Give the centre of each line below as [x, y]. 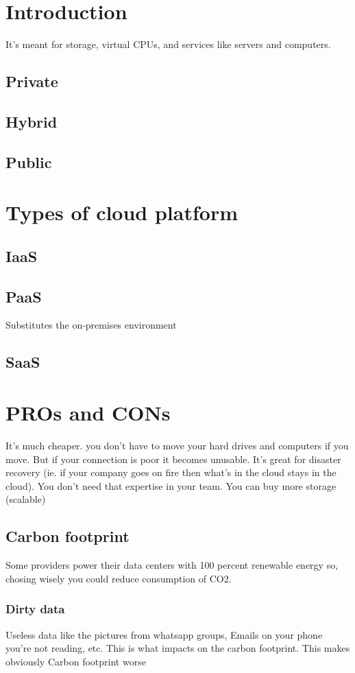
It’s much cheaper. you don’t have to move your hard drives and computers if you [177, 445]
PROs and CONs [88, 412]
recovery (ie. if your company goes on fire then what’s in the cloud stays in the [171, 472]
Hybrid [32, 121]
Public [29, 162]
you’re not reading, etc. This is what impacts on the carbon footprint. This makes [178, 648]
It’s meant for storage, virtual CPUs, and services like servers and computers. [168, 44]
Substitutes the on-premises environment [91, 325]
